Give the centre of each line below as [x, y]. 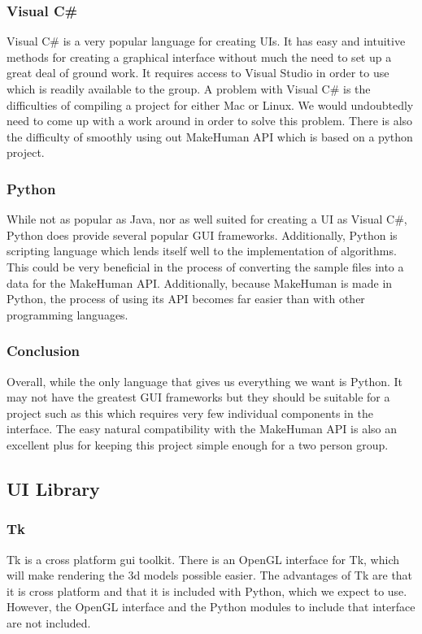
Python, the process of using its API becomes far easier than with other [186, 299]
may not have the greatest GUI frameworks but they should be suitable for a [198, 397]
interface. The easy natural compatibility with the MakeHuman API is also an [202, 429]
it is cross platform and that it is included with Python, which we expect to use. [207, 591]
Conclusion [43, 351]
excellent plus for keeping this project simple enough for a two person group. [198, 444]
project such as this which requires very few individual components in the [190, 413]
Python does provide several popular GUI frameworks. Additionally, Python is [202, 234]
